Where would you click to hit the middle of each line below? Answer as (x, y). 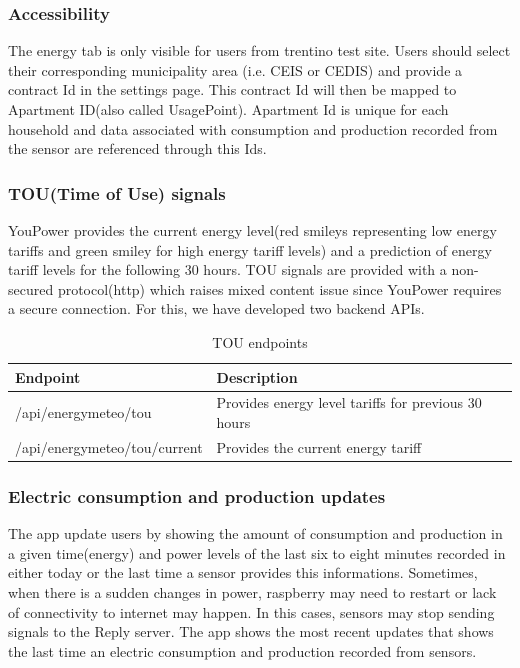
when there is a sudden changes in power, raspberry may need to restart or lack (252, 591)
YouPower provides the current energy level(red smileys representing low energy (252, 230)
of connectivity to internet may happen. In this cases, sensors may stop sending (251, 611)
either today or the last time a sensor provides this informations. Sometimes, (243, 572)
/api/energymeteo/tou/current (109, 446)
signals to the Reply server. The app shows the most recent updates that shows (251, 631)
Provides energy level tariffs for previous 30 (349, 402)
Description (257, 376)
